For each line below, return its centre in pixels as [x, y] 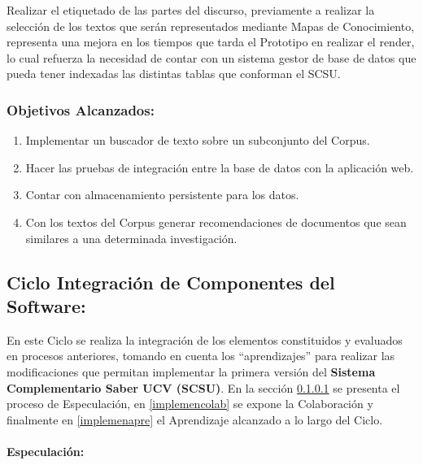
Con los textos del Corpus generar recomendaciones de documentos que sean [216, 222]
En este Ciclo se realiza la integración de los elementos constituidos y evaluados [205, 339]
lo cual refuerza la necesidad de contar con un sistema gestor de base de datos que [211, 57]
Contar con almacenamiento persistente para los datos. [162, 195]
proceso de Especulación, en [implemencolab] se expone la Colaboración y [190, 404]
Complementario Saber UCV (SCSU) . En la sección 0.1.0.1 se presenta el [203, 387]
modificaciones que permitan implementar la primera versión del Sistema [191, 371]
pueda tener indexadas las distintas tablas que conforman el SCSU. [174, 74]
